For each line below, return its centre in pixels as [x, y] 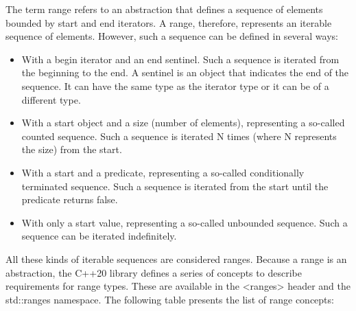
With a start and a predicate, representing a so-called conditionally [163, 172]
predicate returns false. [70, 199]
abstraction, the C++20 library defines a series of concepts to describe [154, 272]
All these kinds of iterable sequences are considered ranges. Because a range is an [176, 258]
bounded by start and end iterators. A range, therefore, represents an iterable [169, 22]
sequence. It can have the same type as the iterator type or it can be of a [175, 85]
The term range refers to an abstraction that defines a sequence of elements [164, 9]
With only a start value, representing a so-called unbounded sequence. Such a [185, 222]
